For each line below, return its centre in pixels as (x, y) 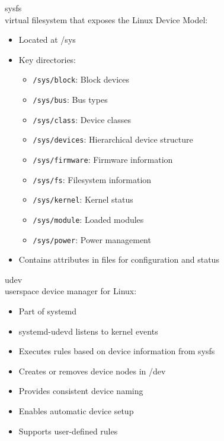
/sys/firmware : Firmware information (103, 159)
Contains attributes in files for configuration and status (119, 259)
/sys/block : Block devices (81, 79)
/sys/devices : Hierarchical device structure (113, 139)
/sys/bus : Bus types (70, 100)
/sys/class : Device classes (82, 119)
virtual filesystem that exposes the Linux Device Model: (106, 19)
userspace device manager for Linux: (71, 291)
